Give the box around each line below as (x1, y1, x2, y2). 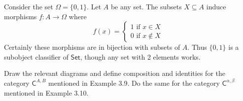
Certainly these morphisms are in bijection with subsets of (4, 42, 180, 52)
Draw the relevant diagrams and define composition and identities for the (4, 68, 225, 78)
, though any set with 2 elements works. (80, 51, 201, 62)
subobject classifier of (4, 51, 69, 62)
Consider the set (4, 1, 53, 11)
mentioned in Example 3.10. (4, 87, 89, 98)
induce (206, 1, 226, 11)
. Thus (187, 42, 207, 52)
